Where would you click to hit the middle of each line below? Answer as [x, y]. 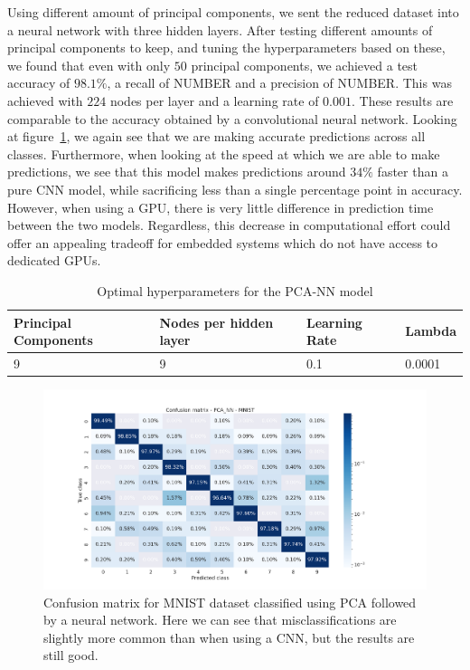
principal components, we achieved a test [305, 65]
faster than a [413, 172]
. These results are [402, 100]
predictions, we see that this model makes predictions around [177, 172]
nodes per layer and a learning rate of [214, 100]
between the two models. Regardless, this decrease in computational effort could [229, 225]
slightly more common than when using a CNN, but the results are [229, 637]
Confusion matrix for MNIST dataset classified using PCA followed [230, 602]
